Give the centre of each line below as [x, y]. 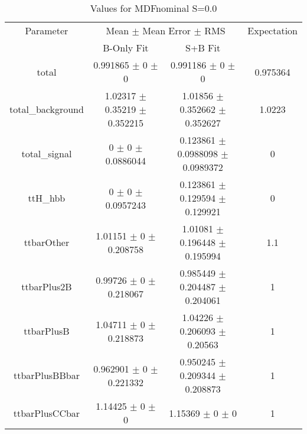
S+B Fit [203, 48]
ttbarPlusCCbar [47, 413]
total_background [47, 109]
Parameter [47, 30]
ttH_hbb [47, 198]
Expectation [272, 30]
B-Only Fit [126, 48]
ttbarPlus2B [47, 286]
